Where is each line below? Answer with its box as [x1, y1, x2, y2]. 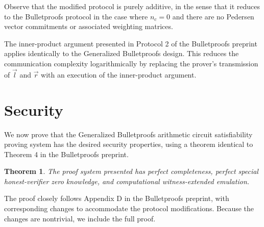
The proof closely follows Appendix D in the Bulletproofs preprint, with [4, 193, 229, 204]
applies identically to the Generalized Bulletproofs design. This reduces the [4, 48, 239, 59]
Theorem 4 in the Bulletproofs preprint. [4, 148, 129, 159]
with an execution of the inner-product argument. [41, 69, 197, 80]
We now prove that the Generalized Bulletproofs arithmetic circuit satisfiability [4, 129, 253, 139]
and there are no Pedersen [172, 11, 254, 21]
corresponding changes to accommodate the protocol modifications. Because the [4, 203, 254, 214]
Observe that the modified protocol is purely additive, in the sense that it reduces [4, 1, 260, 11]
